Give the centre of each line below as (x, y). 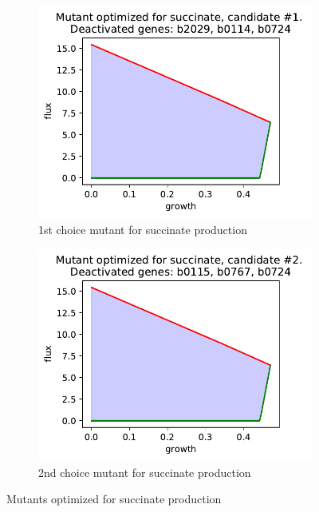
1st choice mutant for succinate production (143, 230)
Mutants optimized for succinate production (114, 499)
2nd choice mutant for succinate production (145, 472)
